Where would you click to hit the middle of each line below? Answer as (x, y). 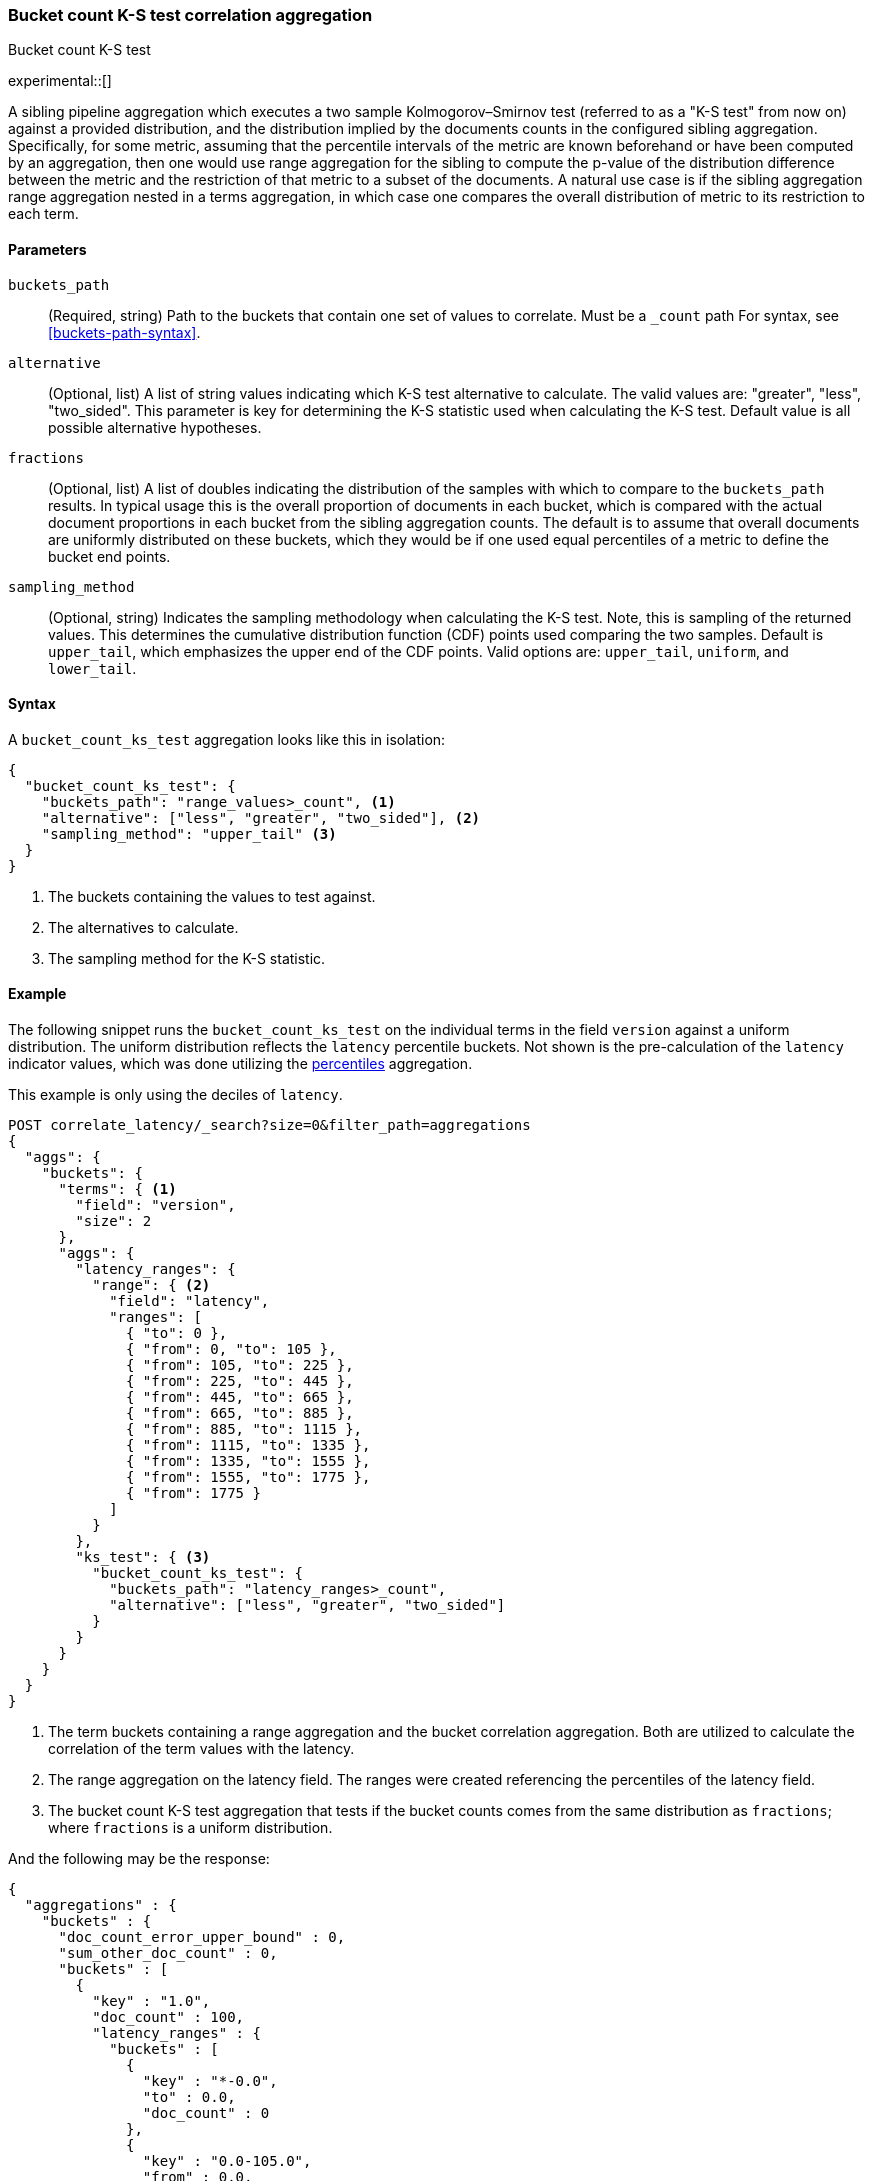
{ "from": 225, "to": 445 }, (240, 1381)
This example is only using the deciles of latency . (175, 1095)
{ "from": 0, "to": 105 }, (231, 1349)
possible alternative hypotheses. (155, 427)
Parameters (47, 249)
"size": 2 (113, 1221)
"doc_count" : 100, (168, 2017)
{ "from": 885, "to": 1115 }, (244, 1429)
